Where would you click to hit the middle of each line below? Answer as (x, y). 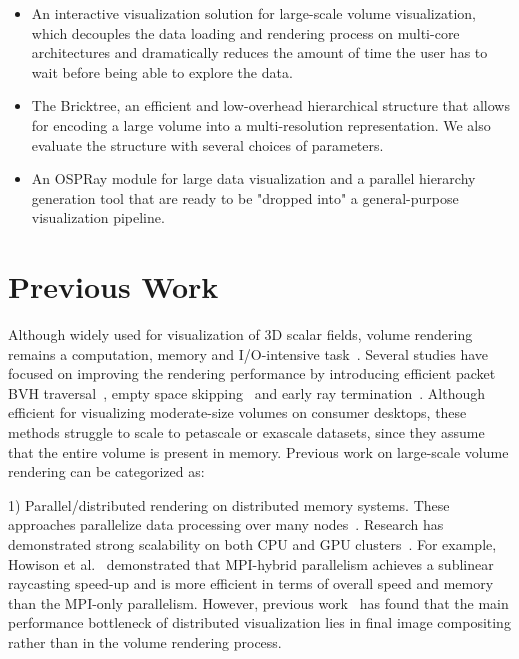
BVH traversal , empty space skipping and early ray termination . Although (247, 392)
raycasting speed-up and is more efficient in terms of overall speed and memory (251, 583)
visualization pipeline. (98, 217)
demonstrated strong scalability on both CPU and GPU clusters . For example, (252, 544)
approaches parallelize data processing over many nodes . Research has (226, 524)
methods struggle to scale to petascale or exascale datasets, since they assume (246, 432)
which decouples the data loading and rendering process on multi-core (245, 32)
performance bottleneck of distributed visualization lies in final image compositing (259, 622)
